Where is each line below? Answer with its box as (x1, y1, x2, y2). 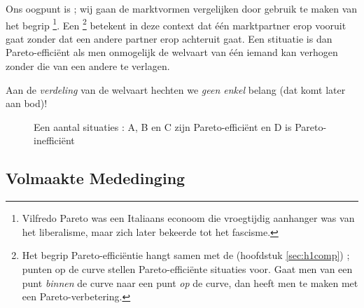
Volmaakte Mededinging (6, 167, 185, 189)
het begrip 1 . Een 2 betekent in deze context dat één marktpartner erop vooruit (6, 15, 346, 32)
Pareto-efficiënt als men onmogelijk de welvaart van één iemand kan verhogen (6, 45, 338, 59)
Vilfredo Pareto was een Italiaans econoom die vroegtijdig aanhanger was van (22, 211, 355, 225)
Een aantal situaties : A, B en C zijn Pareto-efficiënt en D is (34, 119, 292, 134)
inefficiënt (34, 133, 75, 148)
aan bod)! (6, 96, 48, 111)
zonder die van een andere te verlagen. (6, 59, 170, 73)
